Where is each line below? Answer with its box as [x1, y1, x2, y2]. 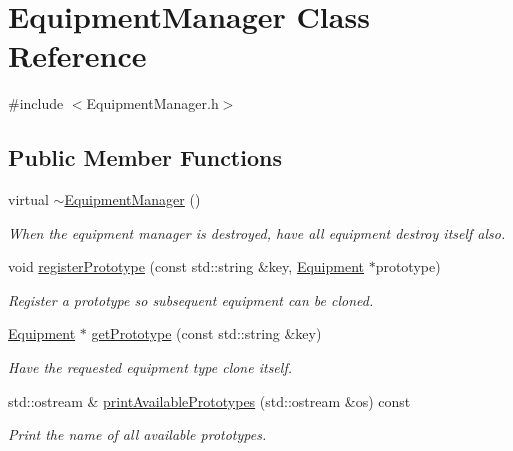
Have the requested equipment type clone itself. [8, 357, 292, 378]
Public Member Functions [8, 142, 282, 173]
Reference [8, 35, 147, 76]
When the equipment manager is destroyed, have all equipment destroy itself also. [8, 222, 506, 243]
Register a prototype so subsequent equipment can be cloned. [8, 289, 374, 310]
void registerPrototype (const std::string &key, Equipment [8, 256, 364, 277]
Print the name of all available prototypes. [8, 424, 267, 445]
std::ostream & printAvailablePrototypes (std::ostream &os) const [8, 390, 411, 411]
